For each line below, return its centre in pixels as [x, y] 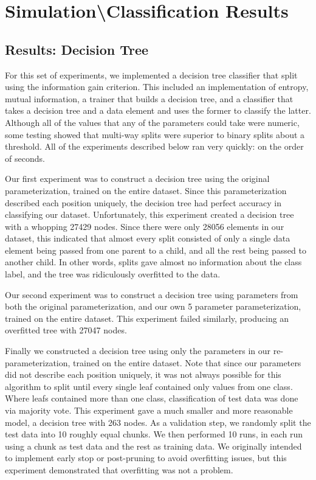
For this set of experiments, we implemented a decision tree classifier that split [151, 75]
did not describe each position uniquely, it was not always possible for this [143, 374]
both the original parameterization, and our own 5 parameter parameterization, [153, 306]
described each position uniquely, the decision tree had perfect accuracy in [143, 202]
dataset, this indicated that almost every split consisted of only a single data [148, 238]
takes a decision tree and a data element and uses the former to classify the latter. [158, 110]
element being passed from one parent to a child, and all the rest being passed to [156, 250]
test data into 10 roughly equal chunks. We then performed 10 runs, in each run [154, 434]
